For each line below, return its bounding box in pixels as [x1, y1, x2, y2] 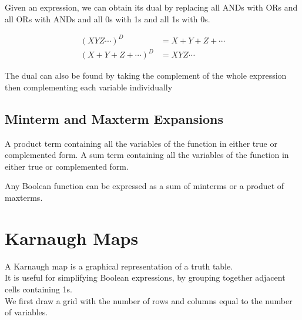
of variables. [5, 306, 48, 318]
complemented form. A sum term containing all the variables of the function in [5, 149, 289, 161]
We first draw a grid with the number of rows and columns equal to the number [5, 294, 293, 306]
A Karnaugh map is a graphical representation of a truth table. [5, 260, 233, 272]
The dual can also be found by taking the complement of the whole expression [5, 69, 287, 82]
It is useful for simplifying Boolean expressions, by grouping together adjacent [5, 271, 286, 284]
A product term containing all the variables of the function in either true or [5, 137, 277, 149]
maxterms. [5, 191, 43, 204]
